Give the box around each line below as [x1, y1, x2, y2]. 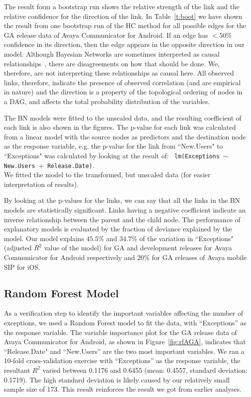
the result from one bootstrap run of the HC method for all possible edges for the [4, 20, 246, 31]
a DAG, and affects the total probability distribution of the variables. [4, 96, 210, 106]
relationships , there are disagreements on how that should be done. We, [4, 58, 220, 68]
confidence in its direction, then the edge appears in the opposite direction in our [4, 39, 245, 49]
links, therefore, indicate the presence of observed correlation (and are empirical [4, 77, 241, 87]
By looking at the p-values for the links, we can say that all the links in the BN [4, 195, 240, 205]
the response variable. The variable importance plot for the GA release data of [4, 327, 237, 337]
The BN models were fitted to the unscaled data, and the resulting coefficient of [4, 112, 242, 122]
